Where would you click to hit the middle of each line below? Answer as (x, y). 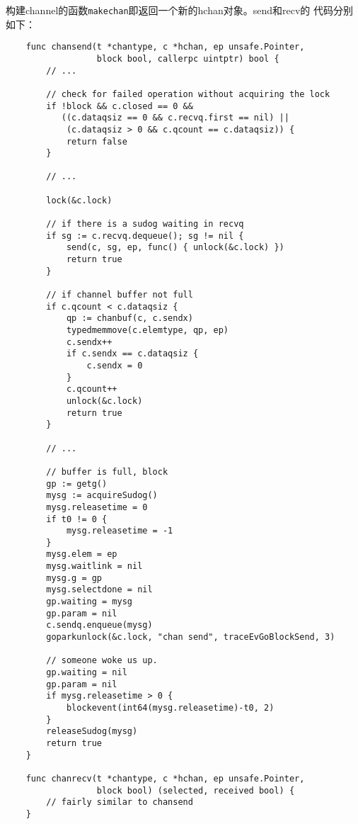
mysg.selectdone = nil (99, 590)
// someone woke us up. (102, 661)
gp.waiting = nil (87, 673)
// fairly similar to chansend (120, 802)
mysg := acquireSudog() (102, 496)
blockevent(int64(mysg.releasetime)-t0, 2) (170, 708)
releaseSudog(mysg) (92, 732)
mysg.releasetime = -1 (120, 531)
